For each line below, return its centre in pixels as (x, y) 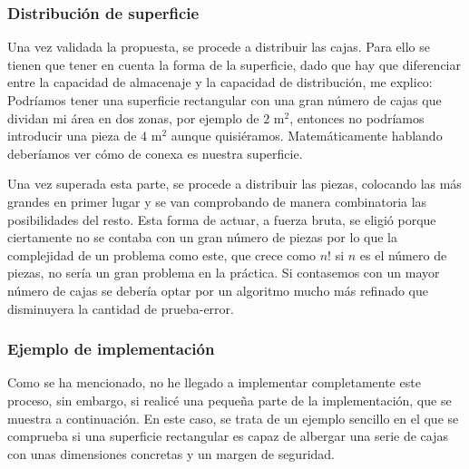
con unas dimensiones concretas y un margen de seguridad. (171, 453)
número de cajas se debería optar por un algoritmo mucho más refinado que (218, 290)
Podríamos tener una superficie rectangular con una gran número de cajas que (225, 100)
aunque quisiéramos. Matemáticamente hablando (307, 136)
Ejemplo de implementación (111, 349)
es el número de (403, 254)
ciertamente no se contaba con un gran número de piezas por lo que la (202, 237)
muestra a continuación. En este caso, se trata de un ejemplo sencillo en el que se (233, 418)
